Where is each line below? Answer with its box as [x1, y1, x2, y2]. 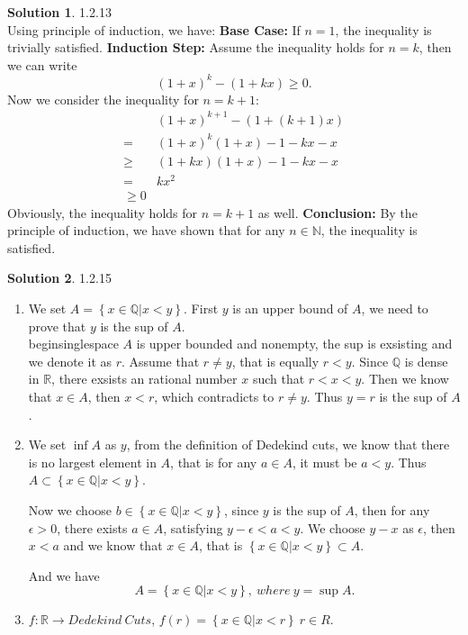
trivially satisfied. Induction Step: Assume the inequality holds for [7, 38, 384, 57]
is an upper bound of [232, 299, 348, 318]
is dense [404, 351, 448, 370]
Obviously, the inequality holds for [7, 203, 198, 222]
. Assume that [121, 351, 200, 370]
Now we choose [28, 501, 112, 520]
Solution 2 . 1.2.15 [7, 268, 112, 287]
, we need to [361, 299, 428, 318]
